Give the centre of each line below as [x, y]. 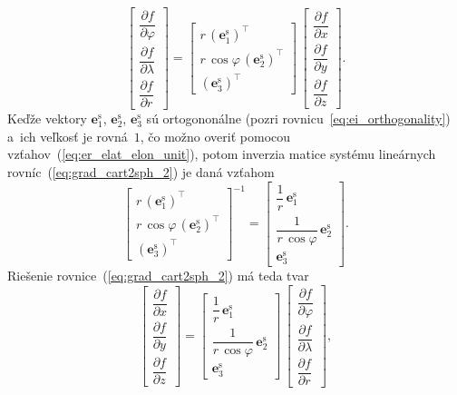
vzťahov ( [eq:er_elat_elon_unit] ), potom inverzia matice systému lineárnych [222, 154]
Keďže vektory [47, 118]
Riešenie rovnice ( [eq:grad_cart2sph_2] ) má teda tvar [158, 276]
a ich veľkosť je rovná [68, 136]
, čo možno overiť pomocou [215, 136]
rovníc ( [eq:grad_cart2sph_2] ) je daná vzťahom [141, 172]
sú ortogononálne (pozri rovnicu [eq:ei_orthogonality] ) [298, 118]
